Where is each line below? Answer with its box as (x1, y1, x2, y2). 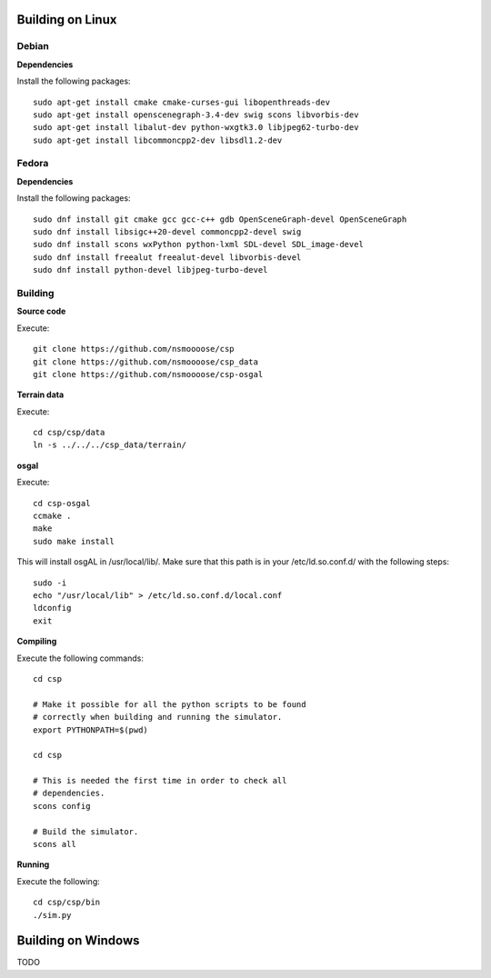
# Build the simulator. (33, 826, 139, 836)
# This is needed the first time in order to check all (33, 775, 287, 786)
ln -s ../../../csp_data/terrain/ (33, 440, 186, 450)
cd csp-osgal (33, 498, 91, 508)
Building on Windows (16, 933, 140, 949)
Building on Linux (16, 12, 117, 27)
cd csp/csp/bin (33, 897, 101, 908)
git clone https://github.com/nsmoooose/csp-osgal (33, 369, 264, 379)
